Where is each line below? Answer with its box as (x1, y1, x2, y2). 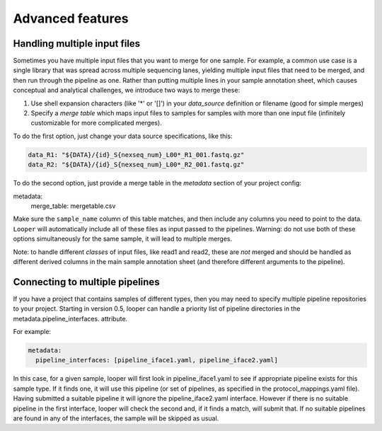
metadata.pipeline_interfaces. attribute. (13, 314, 128, 323)
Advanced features (13, 11, 129, 26)
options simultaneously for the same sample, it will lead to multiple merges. (13, 234, 233, 243)
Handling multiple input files (13, 38, 141, 50)
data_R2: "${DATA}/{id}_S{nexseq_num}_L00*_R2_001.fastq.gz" (28, 161, 245, 169)
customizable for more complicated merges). (30, 119, 162, 127)
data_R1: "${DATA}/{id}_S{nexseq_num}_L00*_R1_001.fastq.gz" (28, 151, 245, 159)
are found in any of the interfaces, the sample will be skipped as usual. (13, 414, 219, 423)
